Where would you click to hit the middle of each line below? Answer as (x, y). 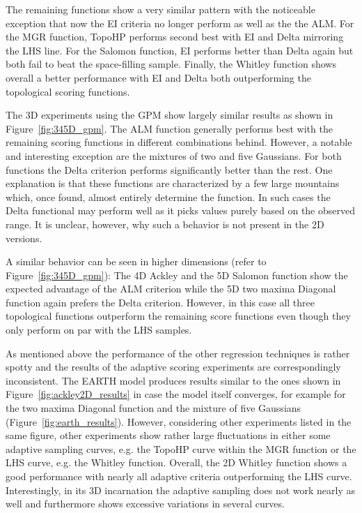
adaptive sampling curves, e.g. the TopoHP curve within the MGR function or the (181, 448)
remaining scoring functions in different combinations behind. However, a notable (179, 142)
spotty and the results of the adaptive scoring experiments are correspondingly (173, 367)
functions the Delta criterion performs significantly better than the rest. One (169, 169)
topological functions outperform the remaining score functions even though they (178, 316)
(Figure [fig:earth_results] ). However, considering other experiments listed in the (179, 421)
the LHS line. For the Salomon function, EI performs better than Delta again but (180, 50)
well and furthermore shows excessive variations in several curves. (145, 504)
